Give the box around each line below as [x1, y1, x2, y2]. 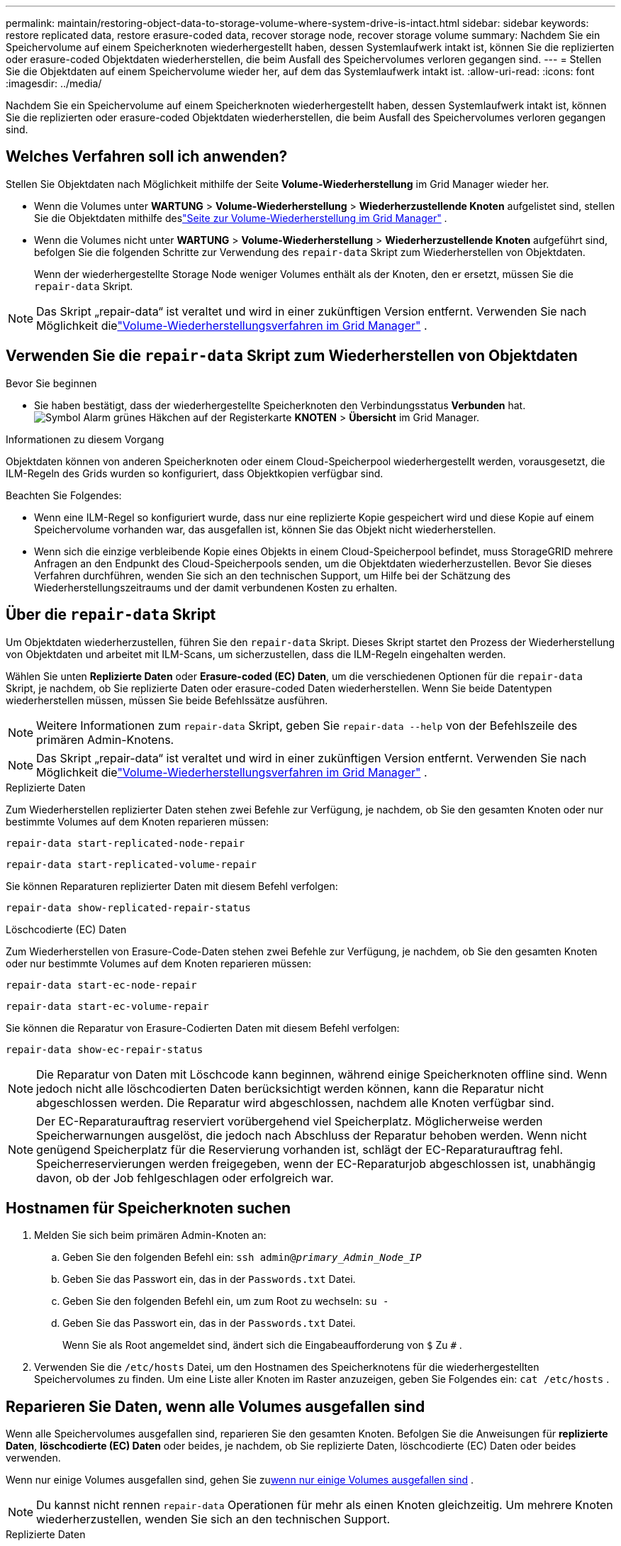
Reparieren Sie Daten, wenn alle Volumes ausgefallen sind [6, 1397, 425, 1416]
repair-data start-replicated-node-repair [6, 837, 245, 849]
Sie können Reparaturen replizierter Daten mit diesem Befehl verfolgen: [6, 879, 338, 892]
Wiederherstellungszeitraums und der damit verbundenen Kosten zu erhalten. [34, 581, 398, 594]
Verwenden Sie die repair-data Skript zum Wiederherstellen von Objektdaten [6, 347, 578, 365]
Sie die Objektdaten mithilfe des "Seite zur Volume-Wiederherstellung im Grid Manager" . [34, 211, 447, 224]
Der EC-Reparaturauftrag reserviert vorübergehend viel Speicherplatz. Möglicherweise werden [36, 1113, 543, 1128]
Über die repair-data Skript [6, 606, 216, 624]
